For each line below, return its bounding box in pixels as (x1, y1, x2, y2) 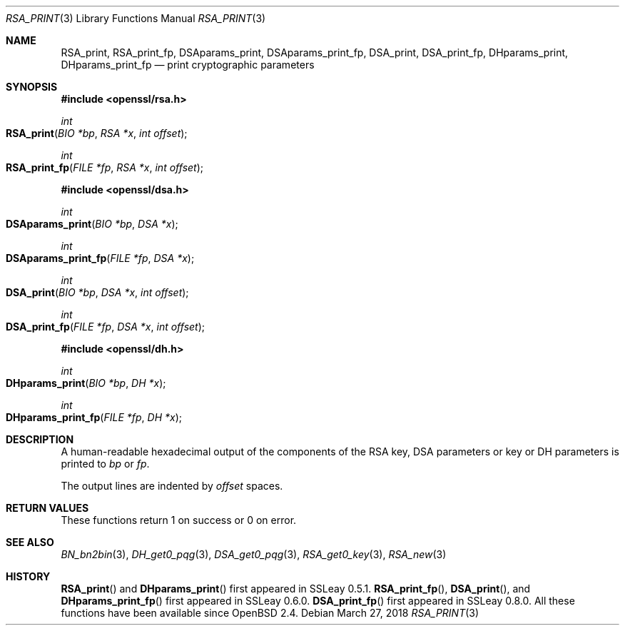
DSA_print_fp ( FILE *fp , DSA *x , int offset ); (6, 320, 205, 333)
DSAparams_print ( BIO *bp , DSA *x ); (6, 218, 178, 230)
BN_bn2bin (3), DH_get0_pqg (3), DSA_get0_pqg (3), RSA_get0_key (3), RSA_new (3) (61, 548, 447, 560)
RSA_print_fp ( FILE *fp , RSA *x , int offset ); (6, 161, 204, 173)
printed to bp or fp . (61, 458, 150, 470)
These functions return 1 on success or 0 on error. (61, 514, 297, 526)
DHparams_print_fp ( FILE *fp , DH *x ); (6, 411, 183, 423)
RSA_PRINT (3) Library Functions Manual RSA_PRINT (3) (6, 12, 266, 24)
